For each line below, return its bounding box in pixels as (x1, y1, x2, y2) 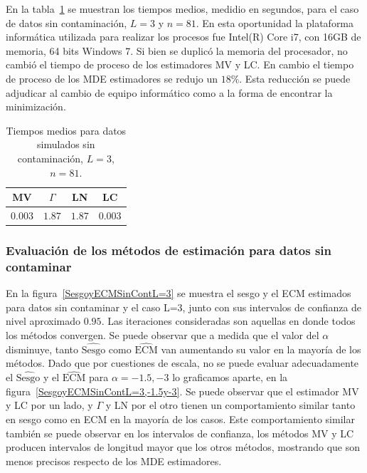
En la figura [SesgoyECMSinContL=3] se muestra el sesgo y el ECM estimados (6, 286, 351, 301)
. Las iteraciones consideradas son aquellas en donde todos (101, 313, 356, 328)
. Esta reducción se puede (239, 71, 351, 85)
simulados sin (37, 137, 95, 152)
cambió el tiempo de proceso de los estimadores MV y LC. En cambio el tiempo (6, 57, 354, 72)
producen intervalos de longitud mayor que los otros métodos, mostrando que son (6, 440, 361, 454)
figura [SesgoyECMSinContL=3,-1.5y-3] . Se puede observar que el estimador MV (6, 383, 359, 398)
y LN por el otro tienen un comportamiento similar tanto (105, 397, 356, 412)
